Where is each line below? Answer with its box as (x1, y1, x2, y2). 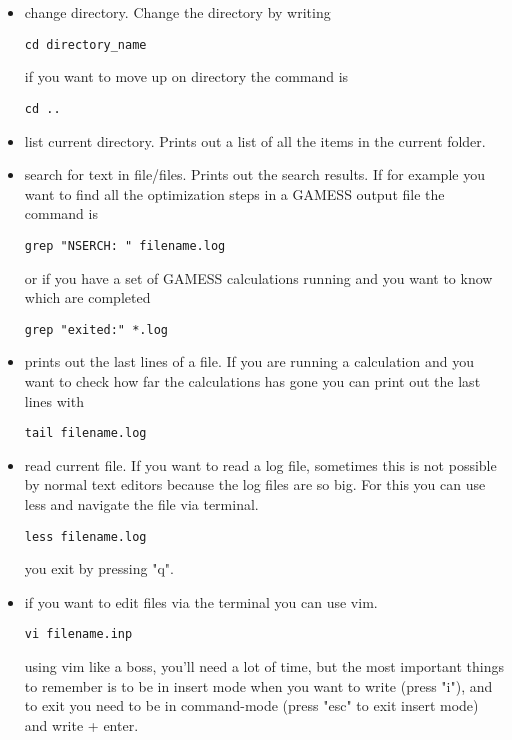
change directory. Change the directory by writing (24, 2, 331, 22)
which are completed (24, 287, 151, 308)
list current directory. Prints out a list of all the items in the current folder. (24, 130, 486, 151)
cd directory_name (24, 37, 147, 52)
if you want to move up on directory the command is (24, 66, 349, 87)
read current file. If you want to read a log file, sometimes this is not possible (24, 454, 497, 475)
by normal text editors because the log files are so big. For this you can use (24, 474, 486, 495)
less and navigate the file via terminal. (24, 494, 259, 514)
